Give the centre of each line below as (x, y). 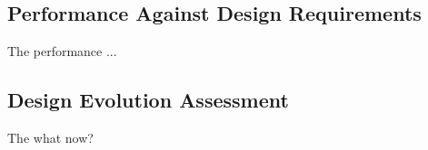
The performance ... (62, 51)
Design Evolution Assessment (148, 100)
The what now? (50, 137)
